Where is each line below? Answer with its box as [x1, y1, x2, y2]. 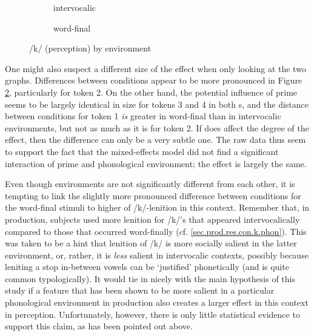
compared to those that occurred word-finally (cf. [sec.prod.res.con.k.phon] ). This [5, 225, 307, 237]
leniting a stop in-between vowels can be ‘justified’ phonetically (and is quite [5, 260, 289, 273]
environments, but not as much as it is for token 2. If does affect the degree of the [5, 121, 309, 134]
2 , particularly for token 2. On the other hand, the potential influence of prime [5, 85, 298, 98]
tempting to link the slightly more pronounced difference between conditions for [5, 189, 301, 202]
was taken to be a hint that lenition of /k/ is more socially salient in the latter [5, 237, 297, 249]
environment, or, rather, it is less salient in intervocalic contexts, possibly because [5, 248, 309, 261]
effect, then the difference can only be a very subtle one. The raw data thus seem [5, 133, 306, 146]
